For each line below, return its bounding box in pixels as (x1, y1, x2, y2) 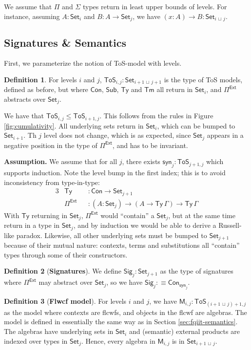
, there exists (122, 156, 160, 166)
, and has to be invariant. (112, 140, 188, 150)
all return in (156, 84, 193, 94)
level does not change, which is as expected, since (43, 130, 191, 140)
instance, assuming (4, 11, 60, 21)
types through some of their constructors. (4, 249, 128, 259)
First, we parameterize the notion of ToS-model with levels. (4, 58, 182, 68)
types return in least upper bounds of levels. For (82, 1, 227, 11)
